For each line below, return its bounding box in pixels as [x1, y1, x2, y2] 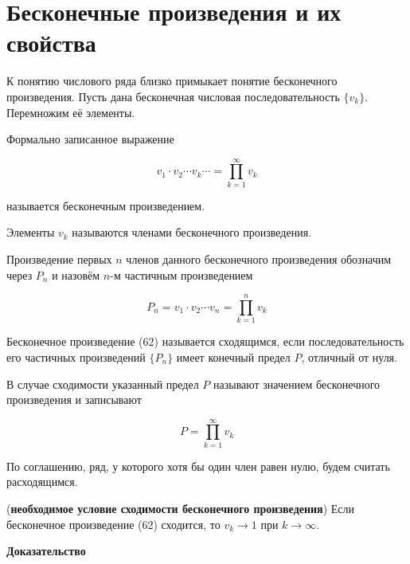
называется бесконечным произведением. [6, 197, 205, 213]
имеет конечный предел [176, 348, 291, 365]
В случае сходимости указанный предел [6, 375, 199, 392]
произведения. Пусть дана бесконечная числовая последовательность [6, 88, 340, 104]
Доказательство [6, 542, 86, 559]
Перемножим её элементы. [6, 104, 135, 120]
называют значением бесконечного [213, 375, 381, 392]
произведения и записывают [6, 391, 142, 408]
